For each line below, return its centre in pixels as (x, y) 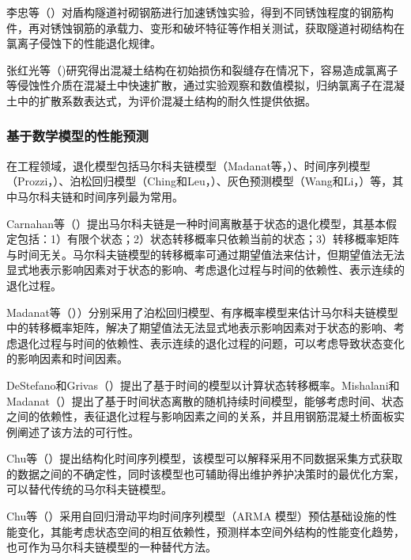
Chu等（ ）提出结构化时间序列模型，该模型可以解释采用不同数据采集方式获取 (205, 458)
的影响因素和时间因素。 (67, 358)
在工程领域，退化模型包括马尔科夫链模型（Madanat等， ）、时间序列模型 (189, 165)
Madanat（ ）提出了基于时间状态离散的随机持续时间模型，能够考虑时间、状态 (205, 400)
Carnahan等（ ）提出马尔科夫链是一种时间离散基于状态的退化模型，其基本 (196, 223)
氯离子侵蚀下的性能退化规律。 (84, 43)
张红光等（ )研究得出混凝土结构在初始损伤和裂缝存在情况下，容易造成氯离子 (202, 69)
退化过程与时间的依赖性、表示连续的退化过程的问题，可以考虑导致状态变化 (211, 343)
